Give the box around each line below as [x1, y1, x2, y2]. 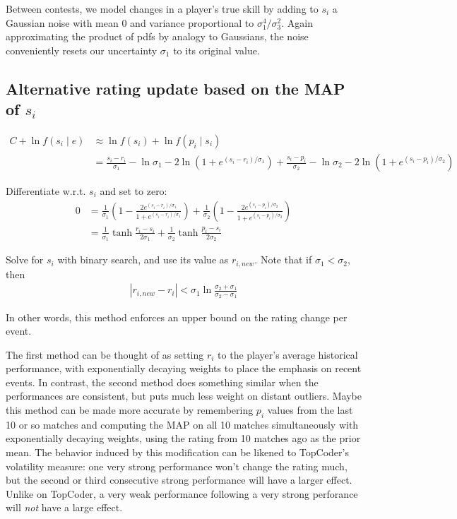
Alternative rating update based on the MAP [6, 77, 345, 99]
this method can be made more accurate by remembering [6, 402, 254, 417]
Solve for [6, 252, 44, 267]
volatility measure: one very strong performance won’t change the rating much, [6, 458, 348, 473]
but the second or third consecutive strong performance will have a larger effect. [6, 472, 352, 487]
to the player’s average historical [218, 347, 358, 362]
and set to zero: [100, 184, 167, 198]
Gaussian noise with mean [6, 15, 119, 30]
